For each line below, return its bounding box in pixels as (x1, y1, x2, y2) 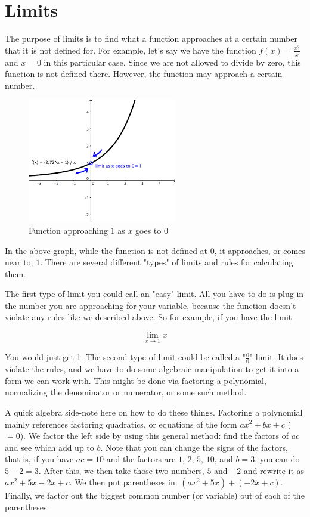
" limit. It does (249, 351, 303, 363)
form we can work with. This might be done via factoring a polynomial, (5, 374, 266, 386)
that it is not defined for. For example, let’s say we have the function (5, 44, 256, 56)
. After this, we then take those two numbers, (38, 464, 204, 476)
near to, (5, 256, 33, 268)
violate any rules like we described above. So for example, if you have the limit (5, 311, 292, 323)
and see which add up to (5, 441, 94, 453)
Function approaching (29, 224, 108, 236)
